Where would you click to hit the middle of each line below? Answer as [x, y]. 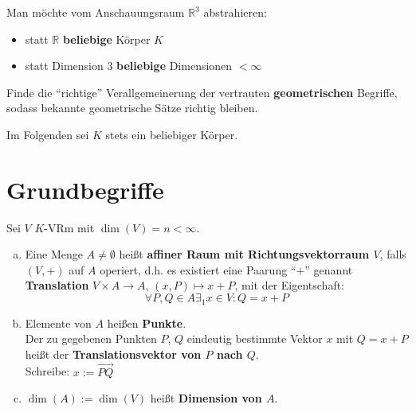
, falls [393, 254]
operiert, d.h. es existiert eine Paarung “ [198, 269]
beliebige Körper [106, 39]
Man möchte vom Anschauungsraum [96, 12]
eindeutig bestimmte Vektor [255, 338]
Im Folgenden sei [48, 134]
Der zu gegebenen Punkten [91, 338]
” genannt [329, 269]
